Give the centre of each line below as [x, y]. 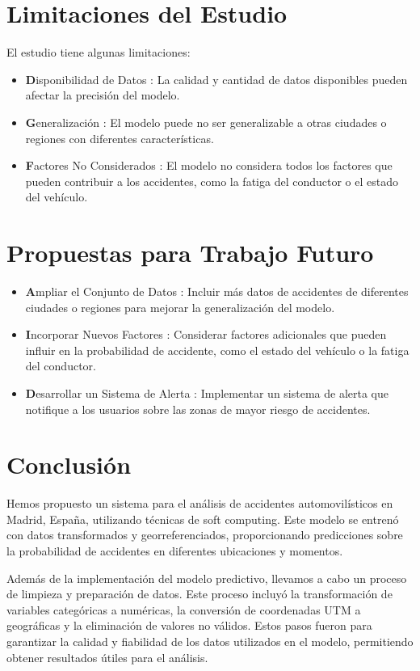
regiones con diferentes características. [120, 138]
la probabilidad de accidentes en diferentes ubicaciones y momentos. [175, 551]
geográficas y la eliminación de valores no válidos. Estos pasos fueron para [189, 625]
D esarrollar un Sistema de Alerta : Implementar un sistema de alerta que [207, 392]
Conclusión [69, 464]
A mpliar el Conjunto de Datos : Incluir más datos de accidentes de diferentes [217, 291]
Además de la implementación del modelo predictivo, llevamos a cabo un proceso [207, 578]
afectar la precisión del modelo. [103, 95]
